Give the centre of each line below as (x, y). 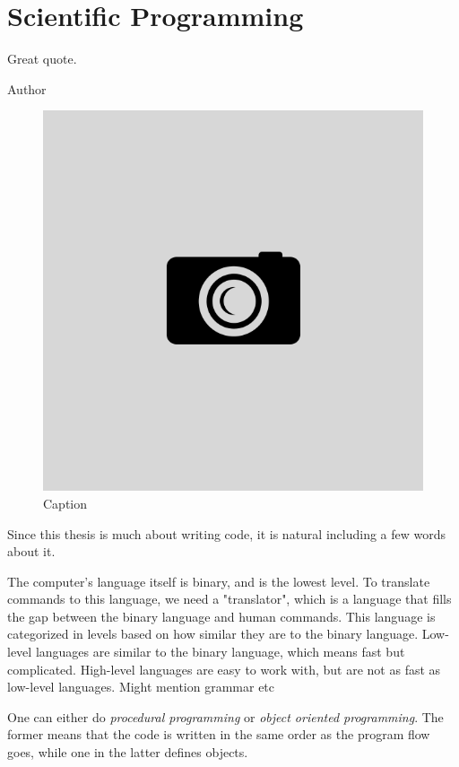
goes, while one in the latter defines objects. (128, 752)
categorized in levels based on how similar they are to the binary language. (213, 634)
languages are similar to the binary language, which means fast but (220, 652)
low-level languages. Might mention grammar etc (141, 687)
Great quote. (42, 59)
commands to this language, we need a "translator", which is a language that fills (229, 599)
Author (27, 88)
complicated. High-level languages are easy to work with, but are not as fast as (224, 669)
